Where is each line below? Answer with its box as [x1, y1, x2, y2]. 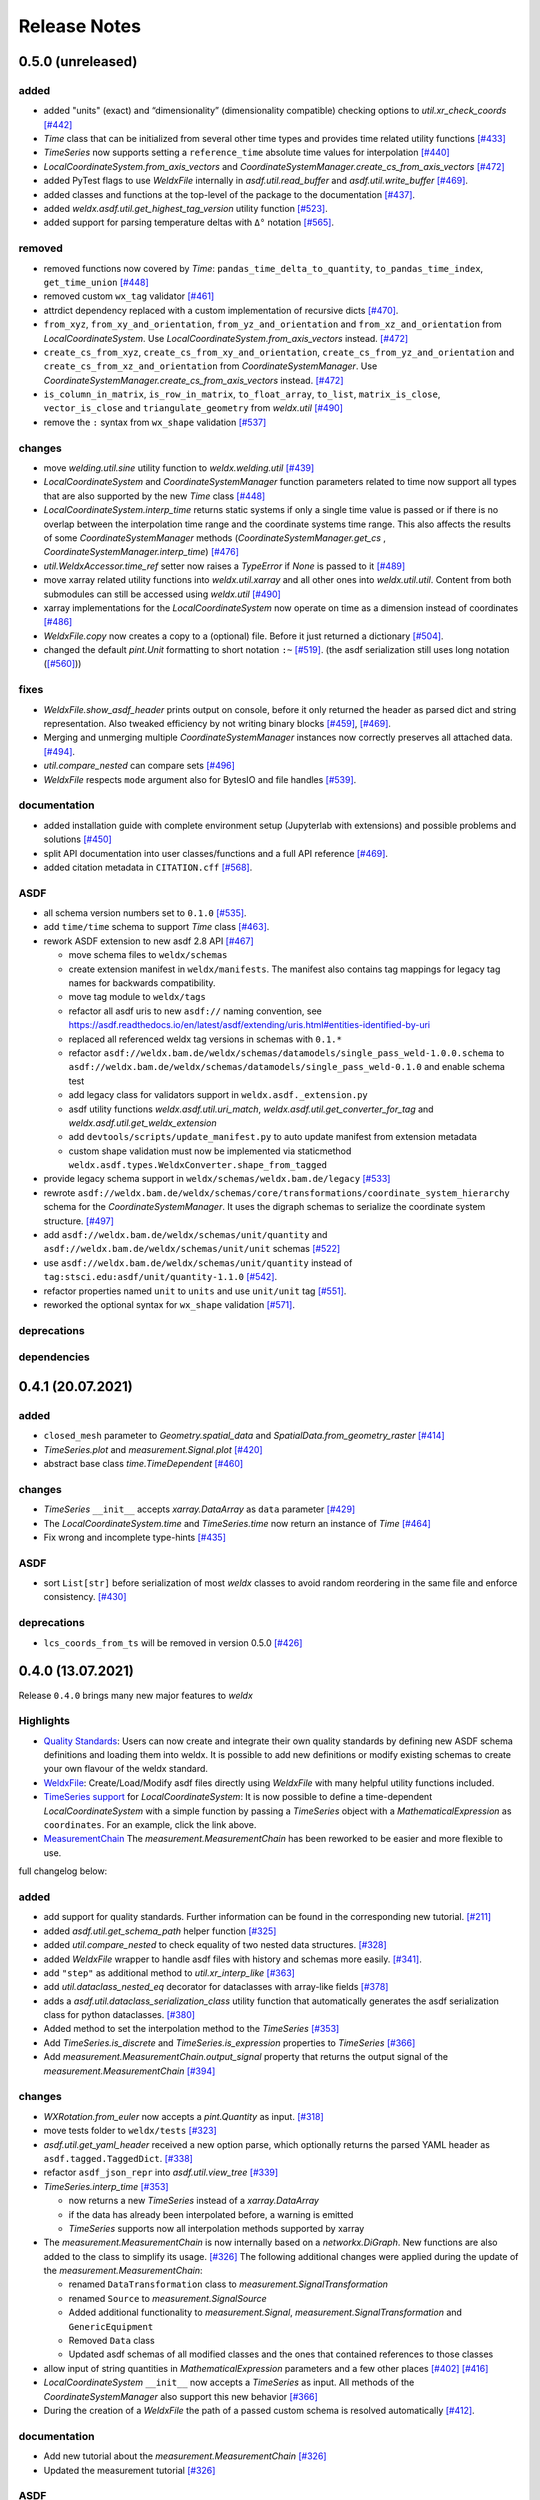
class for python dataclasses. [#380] [43, 2009, 195, 2021]
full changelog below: [18, 1865, 108, 1877]
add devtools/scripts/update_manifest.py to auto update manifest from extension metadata [68, 1131, 477, 1143]
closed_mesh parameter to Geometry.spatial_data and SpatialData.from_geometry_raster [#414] [43, 1430, 445, 1442]
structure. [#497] [43, 1215, 115, 1227]
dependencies [18, 1350, 90, 1364]
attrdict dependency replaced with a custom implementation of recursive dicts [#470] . [43, 304, 399, 316]
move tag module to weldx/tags [68, 991, 207, 1003]
